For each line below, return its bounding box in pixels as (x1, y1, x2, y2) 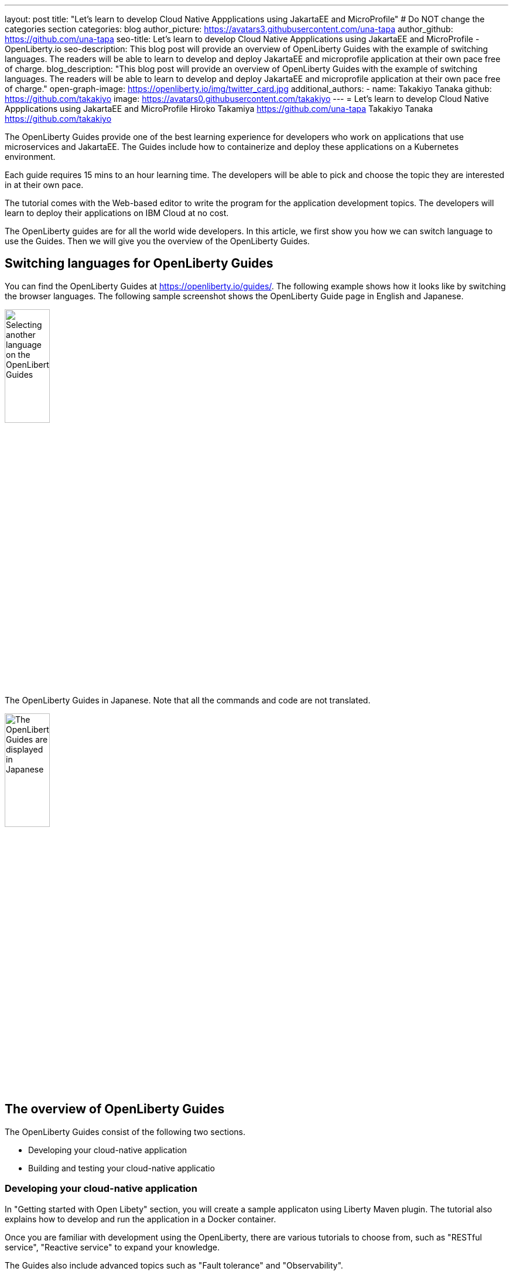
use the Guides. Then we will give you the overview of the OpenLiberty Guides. (5, 236, 310, 246)
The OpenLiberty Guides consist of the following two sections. (5, 1126, 245, 1137)
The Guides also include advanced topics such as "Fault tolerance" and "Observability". (5, 1260, 343, 1270)
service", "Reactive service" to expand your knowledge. (5, 1242, 220, 1252)
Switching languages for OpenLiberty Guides (5, 256, 273, 271)
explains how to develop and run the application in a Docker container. (5, 1214, 276, 1224)
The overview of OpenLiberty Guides (5, 1102, 225, 1117)
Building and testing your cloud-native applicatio (28, 1163, 215, 1173)
